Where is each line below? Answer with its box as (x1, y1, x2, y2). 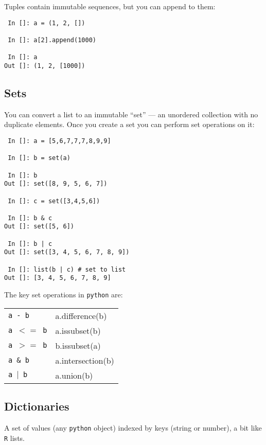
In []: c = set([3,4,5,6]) (8, 197, 100, 205)
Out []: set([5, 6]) (4, 223, 75, 230)
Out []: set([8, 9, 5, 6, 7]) (4, 180, 108, 188)
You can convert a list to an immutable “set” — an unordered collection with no (4, 109, 258, 119)
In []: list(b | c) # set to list (8, 265, 126, 273)
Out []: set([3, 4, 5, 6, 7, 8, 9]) (4, 248, 130, 256)
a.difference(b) (55, 309, 107, 322)
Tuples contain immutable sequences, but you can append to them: (4, 1, 216, 11)
